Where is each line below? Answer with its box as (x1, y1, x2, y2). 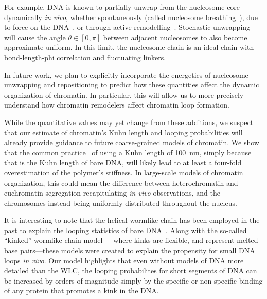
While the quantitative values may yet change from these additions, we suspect (4, 116, 254, 127)
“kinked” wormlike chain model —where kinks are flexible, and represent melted (4, 235, 258, 245)
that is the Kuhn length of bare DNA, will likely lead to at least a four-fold (4, 157, 242, 168)
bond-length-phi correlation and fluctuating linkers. (4, 51, 166, 62)
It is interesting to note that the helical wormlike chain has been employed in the (4, 215, 260, 225)
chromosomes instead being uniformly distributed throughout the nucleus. (4, 197, 237, 208)
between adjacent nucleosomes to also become (103, 31, 247, 42)
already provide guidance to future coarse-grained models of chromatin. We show (4, 137, 259, 148)
